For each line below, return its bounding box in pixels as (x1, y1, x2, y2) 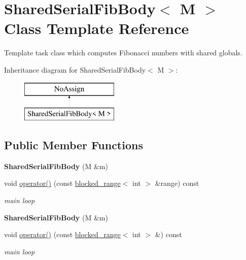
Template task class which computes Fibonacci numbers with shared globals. (4, 47, 242, 58)
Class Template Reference (4, 18, 189, 39)
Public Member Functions (4, 137, 143, 153)
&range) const (155, 178, 199, 188)
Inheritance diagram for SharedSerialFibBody (4, 64, 146, 75)
